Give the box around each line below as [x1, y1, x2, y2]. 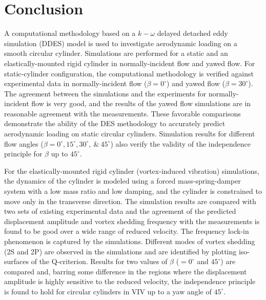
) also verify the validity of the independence [110, 138, 251, 149]
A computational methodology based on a [4, 28, 136, 38]
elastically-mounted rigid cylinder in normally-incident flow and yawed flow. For [4, 57, 255, 68]
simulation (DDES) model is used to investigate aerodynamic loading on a [4, 37, 237, 48]
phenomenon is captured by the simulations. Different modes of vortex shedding [4, 236, 255, 246]
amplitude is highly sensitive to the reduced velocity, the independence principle [4, 276, 256, 287]
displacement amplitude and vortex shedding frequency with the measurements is [4, 215, 260, 226]
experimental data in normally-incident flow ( [4, 78, 147, 89]
